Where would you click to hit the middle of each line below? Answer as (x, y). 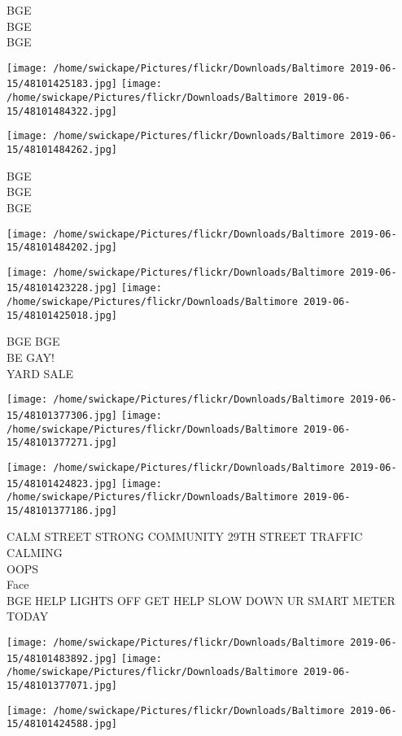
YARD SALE (40, 373)
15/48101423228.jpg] (62, 288)
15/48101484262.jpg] (62, 150)
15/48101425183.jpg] (62, 84)
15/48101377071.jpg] (62, 686)
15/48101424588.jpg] (62, 724)
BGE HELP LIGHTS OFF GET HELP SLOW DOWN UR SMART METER (201, 600)
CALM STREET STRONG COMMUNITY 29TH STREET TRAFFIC (185, 536)
